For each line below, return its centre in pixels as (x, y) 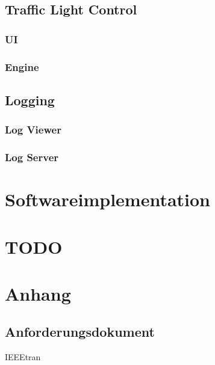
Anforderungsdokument (80, 332)
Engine (22, 66)
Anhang (38, 293)
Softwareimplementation (108, 199)
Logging (30, 100)
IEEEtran (23, 357)
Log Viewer (33, 130)
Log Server (32, 157)
